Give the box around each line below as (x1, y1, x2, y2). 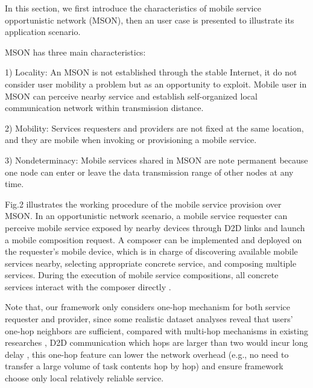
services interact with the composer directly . (5, 280, 171, 293)
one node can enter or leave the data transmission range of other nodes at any (5, 165, 294, 178)
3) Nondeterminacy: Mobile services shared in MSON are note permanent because (5, 153, 308, 166)
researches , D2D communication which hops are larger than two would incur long (5, 336, 308, 349)
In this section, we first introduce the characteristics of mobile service (5, 2, 261, 14)
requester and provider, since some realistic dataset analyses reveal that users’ (5, 313, 293, 325)
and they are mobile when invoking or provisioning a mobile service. (5, 133, 257, 146)
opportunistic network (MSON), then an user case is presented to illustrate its (5, 13, 294, 26)
